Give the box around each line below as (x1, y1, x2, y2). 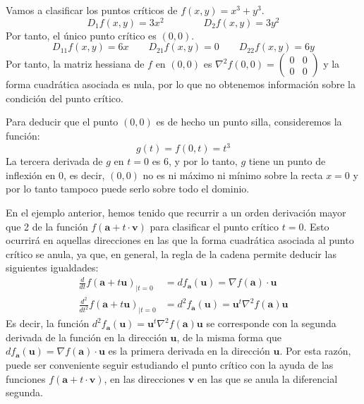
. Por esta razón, (279, 343, 351, 358)
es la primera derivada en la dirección (108, 343, 270, 358)
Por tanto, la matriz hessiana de (6, 56, 145, 71)
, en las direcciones (104, 371, 186, 386)
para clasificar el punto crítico (150, 219, 279, 233)
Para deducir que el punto (6, 114, 119, 129)
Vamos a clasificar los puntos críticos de (6, 3, 178, 17)
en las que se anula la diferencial (197, 371, 338, 386)
